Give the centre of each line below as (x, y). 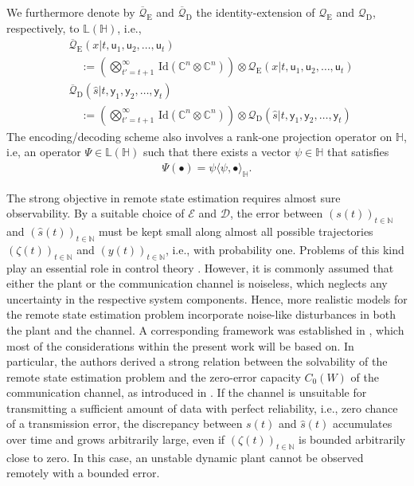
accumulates (362, 423)
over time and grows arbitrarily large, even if (116, 439)
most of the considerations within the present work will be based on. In (180, 345)
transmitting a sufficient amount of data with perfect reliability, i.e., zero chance (202, 408)
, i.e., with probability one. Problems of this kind (285, 249)
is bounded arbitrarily (352, 439)
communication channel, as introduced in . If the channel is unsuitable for (187, 392)
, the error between (276, 213)
